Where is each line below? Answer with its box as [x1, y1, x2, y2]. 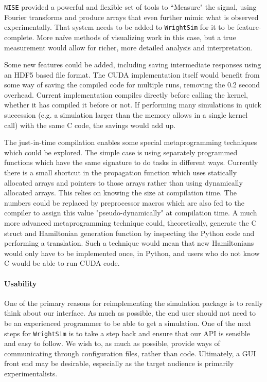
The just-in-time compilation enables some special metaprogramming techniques [4, 137, 257, 148]
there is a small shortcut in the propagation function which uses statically [4, 167, 237, 178]
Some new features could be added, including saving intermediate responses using [4, 59, 261, 70]
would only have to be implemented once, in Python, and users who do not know [4, 247, 260, 258]
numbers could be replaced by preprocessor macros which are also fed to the [4, 197, 244, 208]
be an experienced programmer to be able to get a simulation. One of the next [4, 317, 252, 328]
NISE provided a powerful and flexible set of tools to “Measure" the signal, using [4, 2, 257, 12]
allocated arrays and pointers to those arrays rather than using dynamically [4, 177, 243, 188]
